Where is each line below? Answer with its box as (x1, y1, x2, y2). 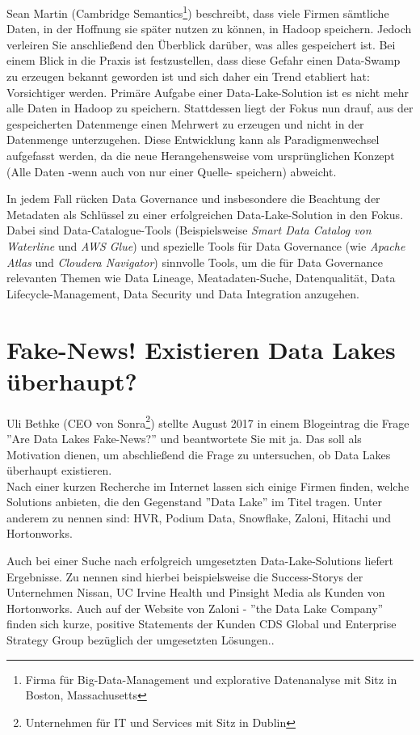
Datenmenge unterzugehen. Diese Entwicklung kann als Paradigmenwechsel (6, 131, 380, 148)
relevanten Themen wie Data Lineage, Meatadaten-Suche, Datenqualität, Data (6, 269, 396, 286)
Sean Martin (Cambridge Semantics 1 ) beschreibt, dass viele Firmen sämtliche (6, 2, 389, 21)
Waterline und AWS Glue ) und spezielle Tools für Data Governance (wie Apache (6, 237, 405, 254)
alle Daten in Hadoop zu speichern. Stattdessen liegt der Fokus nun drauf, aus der (6, 99, 414, 116)
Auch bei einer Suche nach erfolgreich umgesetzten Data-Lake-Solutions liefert (6, 552, 394, 569)
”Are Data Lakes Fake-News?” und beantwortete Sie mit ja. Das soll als (6, 429, 362, 446)
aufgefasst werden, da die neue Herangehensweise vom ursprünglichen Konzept (6, 147, 395, 163)
